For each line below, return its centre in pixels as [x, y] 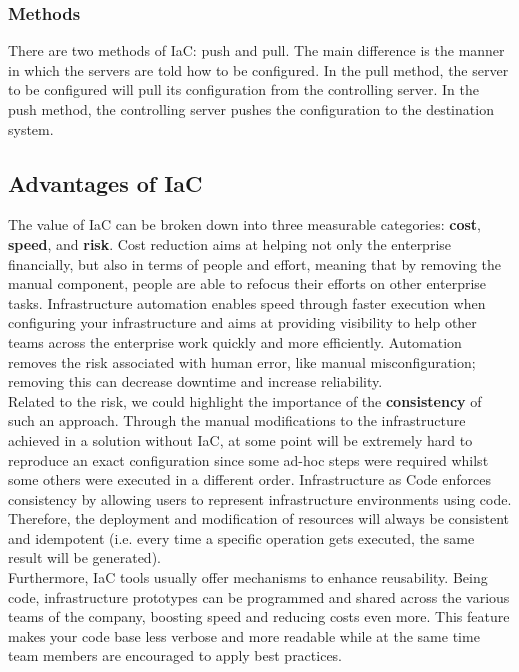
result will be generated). [84, 557]
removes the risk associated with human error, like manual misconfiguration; [242, 361]
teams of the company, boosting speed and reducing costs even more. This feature [259, 616]
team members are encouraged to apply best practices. [175, 655]
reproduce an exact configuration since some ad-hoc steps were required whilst [248, 459]
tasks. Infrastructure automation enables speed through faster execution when [247, 302]
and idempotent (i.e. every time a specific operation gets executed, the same [241, 537]
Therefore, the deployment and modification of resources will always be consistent [259, 518]
